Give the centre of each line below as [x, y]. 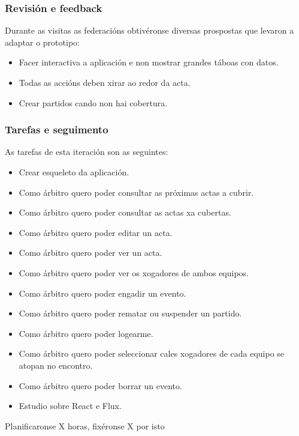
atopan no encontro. [56, 365]
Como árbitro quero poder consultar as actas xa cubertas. [125, 212]
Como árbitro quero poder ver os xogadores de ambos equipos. [134, 272]
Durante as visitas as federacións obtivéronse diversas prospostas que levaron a [149, 30]
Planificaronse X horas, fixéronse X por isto [85, 425]
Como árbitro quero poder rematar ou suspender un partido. [130, 313]
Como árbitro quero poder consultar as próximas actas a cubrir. [136, 192]
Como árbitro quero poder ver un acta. [90, 253]
